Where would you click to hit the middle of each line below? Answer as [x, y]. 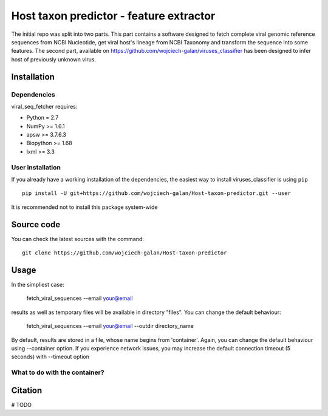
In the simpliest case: [38, 284]
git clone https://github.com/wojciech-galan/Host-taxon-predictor [125, 253]
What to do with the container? [58, 372]
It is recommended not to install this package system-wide [84, 207]
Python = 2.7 [43, 118]
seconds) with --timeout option [50, 357]
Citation [27, 390]
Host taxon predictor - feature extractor [113, 16]
